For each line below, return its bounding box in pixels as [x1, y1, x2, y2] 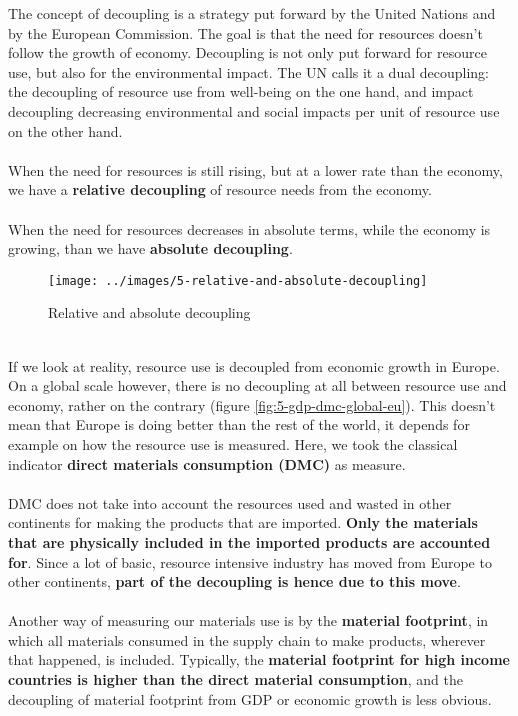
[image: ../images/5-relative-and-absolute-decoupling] [48, 273, 428, 288]
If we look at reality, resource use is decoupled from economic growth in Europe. [8, 355, 500, 376]
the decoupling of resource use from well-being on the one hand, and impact [8, 81, 474, 102]
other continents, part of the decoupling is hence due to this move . [8, 571, 461, 592]
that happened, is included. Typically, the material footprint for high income [8, 649, 510, 670]
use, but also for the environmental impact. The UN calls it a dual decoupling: [8, 61, 489, 82]
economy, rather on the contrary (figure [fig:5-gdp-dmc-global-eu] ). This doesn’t [8, 394, 496, 415]
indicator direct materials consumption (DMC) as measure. [8, 453, 406, 474]
